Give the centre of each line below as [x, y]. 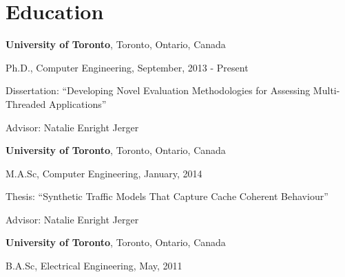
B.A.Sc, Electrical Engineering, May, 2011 [94, 266]
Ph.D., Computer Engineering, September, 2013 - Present [127, 67]
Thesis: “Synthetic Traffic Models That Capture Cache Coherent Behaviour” [167, 196]
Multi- [326, 90]
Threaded [26, 103]
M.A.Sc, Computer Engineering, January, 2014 [104, 173]
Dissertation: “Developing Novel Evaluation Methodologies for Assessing [158, 90]
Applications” [78, 103]
